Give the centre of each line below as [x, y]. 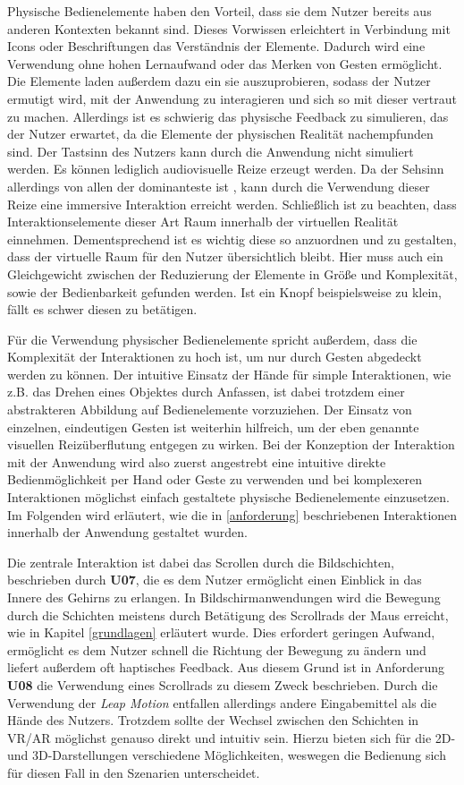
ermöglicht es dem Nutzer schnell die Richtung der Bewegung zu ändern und [217, 649]
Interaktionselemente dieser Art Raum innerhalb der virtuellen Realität [203, 222]
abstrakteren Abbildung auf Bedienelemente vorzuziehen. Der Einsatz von [210, 410]
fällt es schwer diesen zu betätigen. [102, 309]
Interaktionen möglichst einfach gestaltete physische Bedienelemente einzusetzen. [228, 497]
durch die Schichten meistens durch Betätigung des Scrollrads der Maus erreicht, [228, 614]
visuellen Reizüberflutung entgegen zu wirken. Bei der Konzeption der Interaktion [231, 444]
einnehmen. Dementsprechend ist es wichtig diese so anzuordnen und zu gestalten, [232, 239]
